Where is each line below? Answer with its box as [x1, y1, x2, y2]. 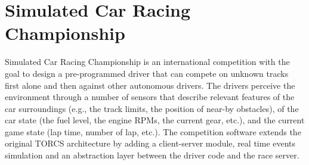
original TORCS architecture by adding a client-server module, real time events [5, 137, 296, 150]
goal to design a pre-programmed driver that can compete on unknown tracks [5, 67, 289, 79]
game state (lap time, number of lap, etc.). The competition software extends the [5, 125, 301, 138]
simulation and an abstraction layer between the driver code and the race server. [5, 149, 299, 161]
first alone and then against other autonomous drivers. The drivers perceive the [5, 79, 295, 91]
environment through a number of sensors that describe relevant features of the [5, 91, 295, 103]
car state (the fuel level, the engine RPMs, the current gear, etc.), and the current [5, 114, 305, 126]
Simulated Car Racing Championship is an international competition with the [5, 55, 290, 68]
